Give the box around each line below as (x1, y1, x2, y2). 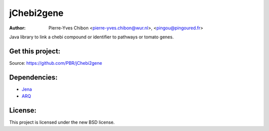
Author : (9, 25, 26, 31)
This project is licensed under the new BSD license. (9, 120, 115, 126)
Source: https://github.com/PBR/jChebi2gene (9, 60, 102, 66)
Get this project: (9, 47, 61, 55)
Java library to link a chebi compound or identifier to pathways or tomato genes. (9, 34, 174, 40)
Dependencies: (9, 73, 58, 82)
